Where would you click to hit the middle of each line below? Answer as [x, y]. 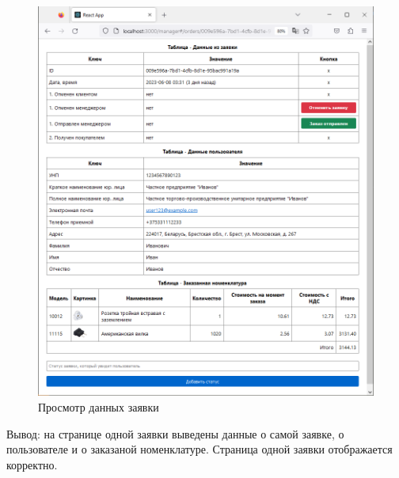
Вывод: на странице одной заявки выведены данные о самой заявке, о [175, 433]
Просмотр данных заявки [99, 407]
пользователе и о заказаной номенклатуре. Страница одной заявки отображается [199, 449]
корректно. [32, 464]
